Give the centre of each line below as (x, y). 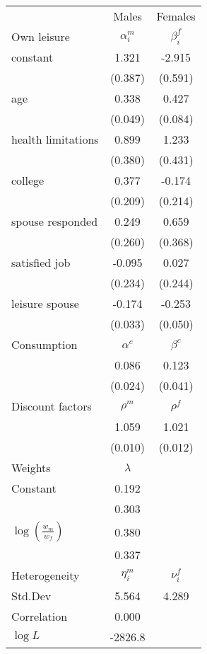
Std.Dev (31, 596)
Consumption (45, 344)
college (28, 180)
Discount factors (52, 406)
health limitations (55, 139)
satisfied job (41, 262)
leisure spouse (45, 303)
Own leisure (41, 36)
